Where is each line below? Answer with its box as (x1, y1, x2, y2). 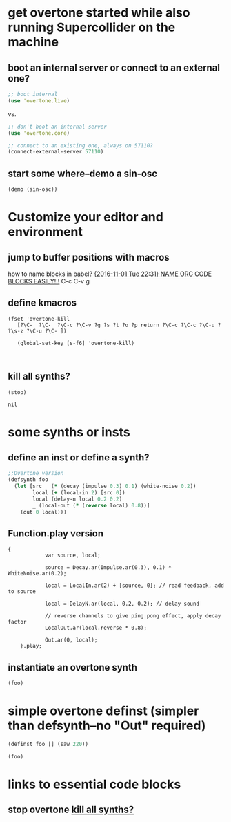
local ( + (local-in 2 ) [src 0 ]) (32, 489, 126, 496)
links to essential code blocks (8, 776, 181, 792)
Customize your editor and (8, 209, 164, 225)
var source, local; (44, 552, 101, 559)
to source (8, 588, 37, 595)
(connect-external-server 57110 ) (8, 149, 104, 156)
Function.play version (8, 527, 104, 539)
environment (8, 224, 83, 240)
